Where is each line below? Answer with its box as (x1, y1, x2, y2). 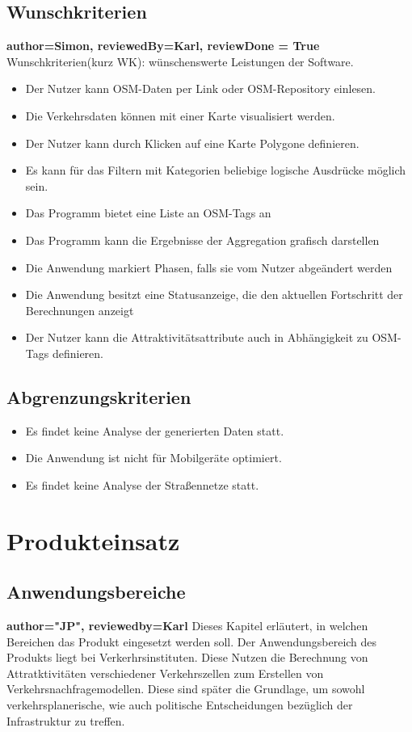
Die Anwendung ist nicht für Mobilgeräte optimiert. (25, 449, 282, 466)
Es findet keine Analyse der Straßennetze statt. (25, 476, 259, 493)
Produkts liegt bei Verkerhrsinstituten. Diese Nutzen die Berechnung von (6, 649, 368, 666)
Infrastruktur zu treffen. (6, 712, 125, 729)
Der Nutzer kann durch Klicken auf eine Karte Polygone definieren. (25, 134, 359, 151)
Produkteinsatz (6, 524, 180, 557)
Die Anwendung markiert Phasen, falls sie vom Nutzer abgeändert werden (25, 259, 393, 276)
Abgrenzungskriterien (6, 384, 191, 409)
